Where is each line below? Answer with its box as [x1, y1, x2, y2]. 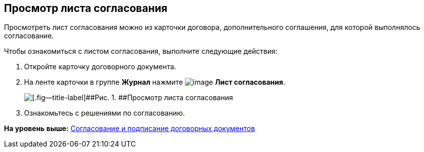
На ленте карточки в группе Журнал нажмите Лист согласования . [24, 78, 285, 87]
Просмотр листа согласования [4, 2, 167, 14]
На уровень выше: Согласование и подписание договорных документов [4, 124, 255, 133]
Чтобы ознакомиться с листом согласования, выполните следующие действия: [4, 47, 278, 56]
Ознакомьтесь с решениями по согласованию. [24, 109, 185, 118]
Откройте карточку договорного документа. [24, 62, 176, 71]
